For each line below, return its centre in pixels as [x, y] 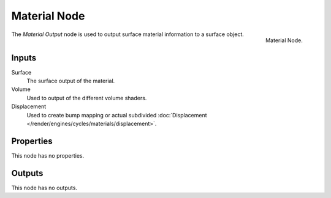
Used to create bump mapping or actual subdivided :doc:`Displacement [117, 115]
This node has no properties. [48, 155]
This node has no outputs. [44, 188]
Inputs [24, 58]
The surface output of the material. [71, 81]
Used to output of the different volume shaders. [87, 98]
